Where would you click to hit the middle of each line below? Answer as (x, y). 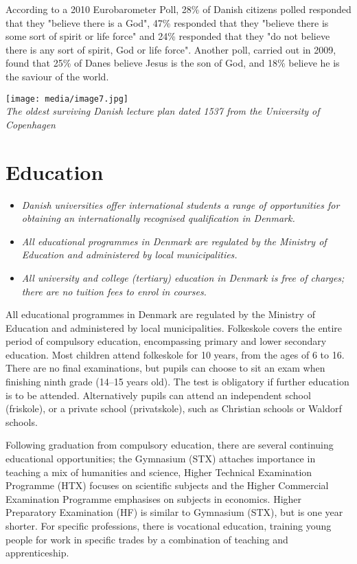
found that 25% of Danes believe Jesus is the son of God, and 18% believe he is (173, 63)
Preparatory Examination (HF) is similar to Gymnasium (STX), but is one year (174, 512)
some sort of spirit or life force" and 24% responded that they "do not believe (168, 36)
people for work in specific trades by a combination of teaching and (147, 539)
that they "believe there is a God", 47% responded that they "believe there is (167, 22)
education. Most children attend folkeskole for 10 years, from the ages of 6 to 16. (175, 354)
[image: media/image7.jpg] (67, 99)
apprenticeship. (37, 553)
